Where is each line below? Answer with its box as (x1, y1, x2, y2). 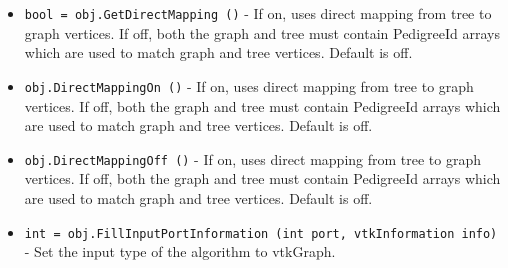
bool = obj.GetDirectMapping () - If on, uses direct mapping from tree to (24, 3, 492, 23)
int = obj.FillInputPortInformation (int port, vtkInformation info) (24, 226, 498, 241)
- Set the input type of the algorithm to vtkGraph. (24, 241, 336, 262)
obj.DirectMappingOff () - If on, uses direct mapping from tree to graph (24, 148, 482, 169)
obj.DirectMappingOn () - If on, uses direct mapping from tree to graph (24, 75, 474, 96)
